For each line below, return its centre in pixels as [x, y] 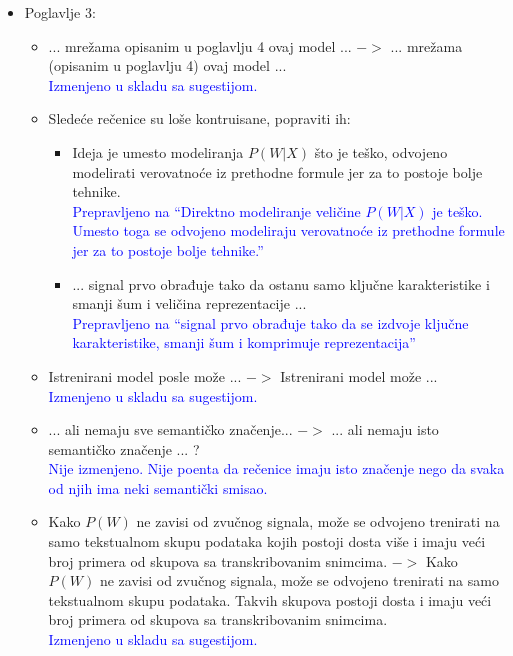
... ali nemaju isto [385, 429]
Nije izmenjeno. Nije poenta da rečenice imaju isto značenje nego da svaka [276, 468]
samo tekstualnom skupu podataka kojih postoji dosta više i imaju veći [267, 541]
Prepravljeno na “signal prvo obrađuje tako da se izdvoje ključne [270, 322]
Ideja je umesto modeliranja [158, 151]
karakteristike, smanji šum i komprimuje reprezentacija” [244, 342]
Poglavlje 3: [60, 12]
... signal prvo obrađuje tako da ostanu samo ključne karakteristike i [281, 283]
